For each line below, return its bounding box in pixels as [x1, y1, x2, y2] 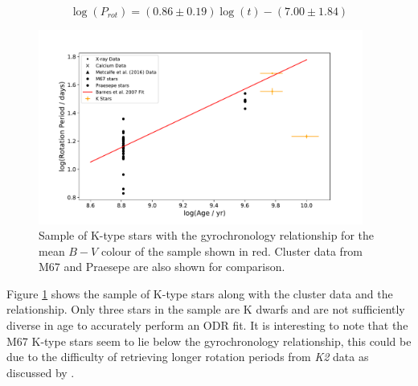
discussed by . [6, 363, 75, 380]
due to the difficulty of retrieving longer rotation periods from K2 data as [6, 348, 369, 365]
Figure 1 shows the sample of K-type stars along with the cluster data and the [6, 285, 393, 302]
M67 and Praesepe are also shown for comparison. [39, 258, 285, 275]
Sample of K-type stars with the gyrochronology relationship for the [39, 227, 374, 244]
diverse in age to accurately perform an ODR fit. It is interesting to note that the [6, 317, 408, 334]
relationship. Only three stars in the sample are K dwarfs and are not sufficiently [6, 301, 405, 318]
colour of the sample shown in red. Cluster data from [100, 242, 363, 259]
